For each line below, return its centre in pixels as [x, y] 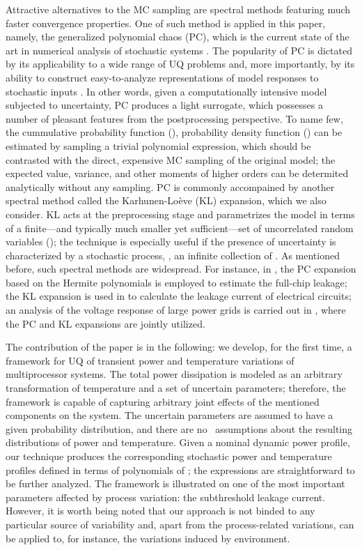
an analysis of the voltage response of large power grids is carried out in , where [176, 310]
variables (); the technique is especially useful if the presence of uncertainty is [171, 242]
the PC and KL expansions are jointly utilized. [105, 323]
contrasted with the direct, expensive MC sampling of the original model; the [171, 159]
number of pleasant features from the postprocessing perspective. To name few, [174, 118]
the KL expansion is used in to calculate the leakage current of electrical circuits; [179, 296]
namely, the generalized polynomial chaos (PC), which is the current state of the [178, 37]
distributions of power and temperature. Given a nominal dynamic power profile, [178, 442]
